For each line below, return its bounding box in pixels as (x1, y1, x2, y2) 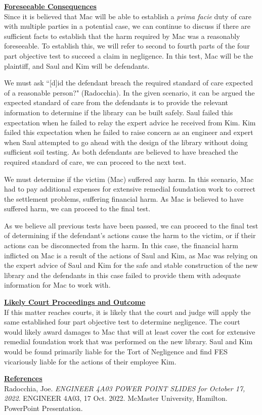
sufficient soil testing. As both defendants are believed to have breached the (4, 147, 238, 157)
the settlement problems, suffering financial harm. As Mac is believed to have (4, 193, 244, 204)
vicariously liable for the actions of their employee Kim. (4, 356, 177, 366)
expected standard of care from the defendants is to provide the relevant (4, 97, 228, 108)
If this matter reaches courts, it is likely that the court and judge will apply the (4, 306, 251, 317)
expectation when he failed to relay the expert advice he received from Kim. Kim (4, 117, 256, 127)
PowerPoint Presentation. (4, 402, 83, 413)
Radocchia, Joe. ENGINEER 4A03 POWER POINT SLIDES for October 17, (4, 383, 245, 393)
